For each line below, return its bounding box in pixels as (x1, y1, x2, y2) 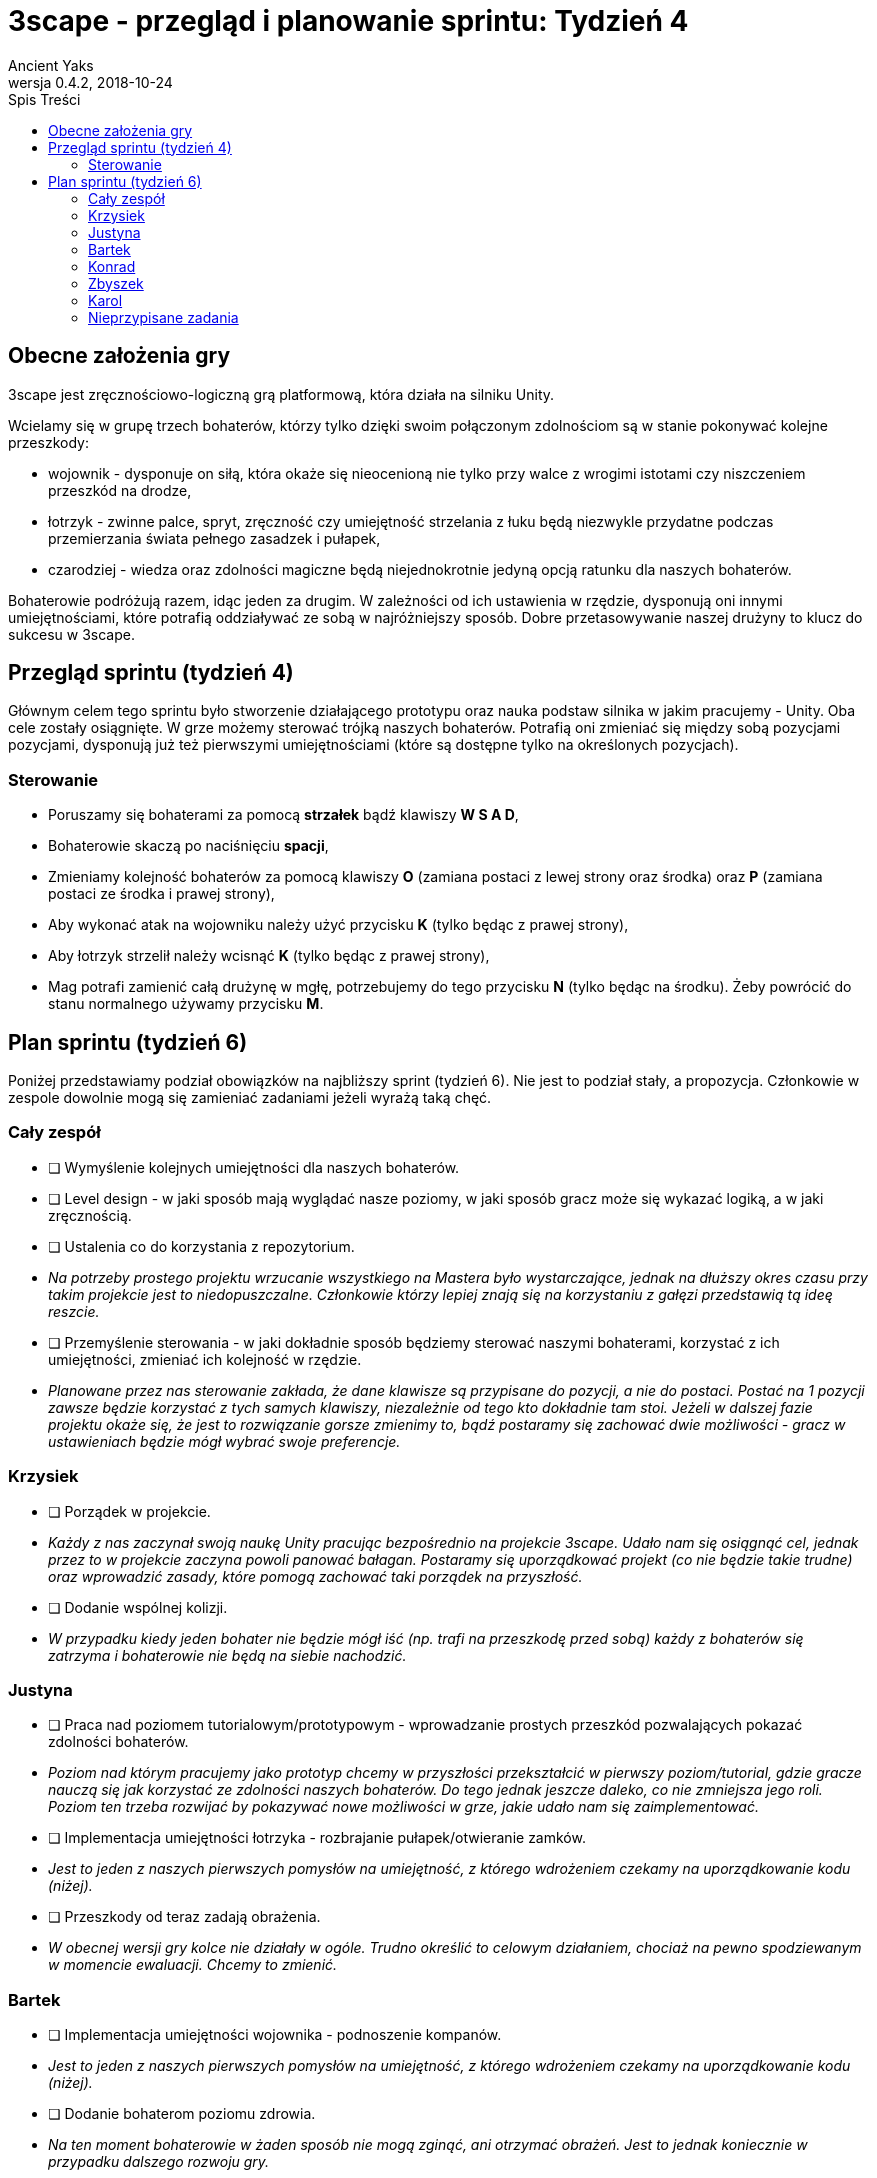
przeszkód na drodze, (48, 481, 192, 499)
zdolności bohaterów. (48, 1733, 189, 1751)
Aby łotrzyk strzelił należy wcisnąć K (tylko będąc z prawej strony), (48, 947, 490, 965)
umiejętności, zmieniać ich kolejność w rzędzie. (48, 1350, 362, 1368)
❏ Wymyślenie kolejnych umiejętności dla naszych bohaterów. (48, 1158, 460, 1176)
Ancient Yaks (8, 56, 94, 74)
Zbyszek (88, 274, 144, 292)
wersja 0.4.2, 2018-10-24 (8, 73, 173, 91)
